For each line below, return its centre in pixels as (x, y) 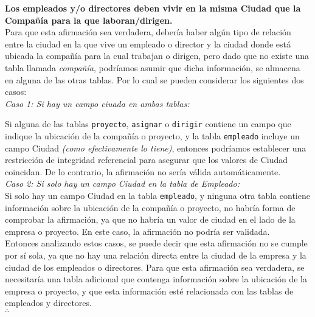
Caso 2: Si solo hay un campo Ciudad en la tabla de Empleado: (122, 183)
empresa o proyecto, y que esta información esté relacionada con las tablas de (149, 291)
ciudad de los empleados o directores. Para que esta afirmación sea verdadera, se (155, 267)
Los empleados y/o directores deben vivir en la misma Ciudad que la (153, 8)
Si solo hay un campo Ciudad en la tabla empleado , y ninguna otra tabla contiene (157, 196)
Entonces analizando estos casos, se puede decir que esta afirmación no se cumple (156, 243)
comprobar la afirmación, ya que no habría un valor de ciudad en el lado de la (150, 219)
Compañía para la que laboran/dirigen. (89, 20)
